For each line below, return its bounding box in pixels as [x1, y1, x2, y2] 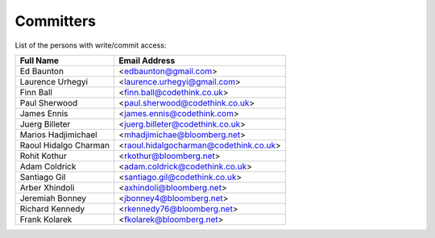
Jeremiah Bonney [19, 192, 87, 203]
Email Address [118, 55, 176, 66]
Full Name [19, 55, 60, 66]
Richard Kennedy [19, 203, 85, 214]
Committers [14, 12, 97, 30]
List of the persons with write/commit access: [14, 40, 167, 50]
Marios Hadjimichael [19, 129, 97, 140]
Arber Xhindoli [19, 182, 75, 193]
